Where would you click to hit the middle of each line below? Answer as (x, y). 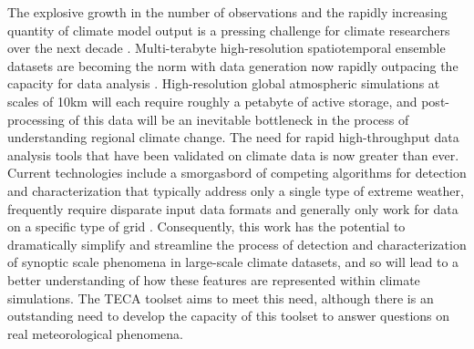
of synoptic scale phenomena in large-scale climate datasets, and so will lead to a (233, 262)
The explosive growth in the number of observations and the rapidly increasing (227, 12)
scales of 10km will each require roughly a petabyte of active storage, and (212, 101)
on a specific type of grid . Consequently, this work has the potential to (206, 226)
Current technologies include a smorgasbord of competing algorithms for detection (237, 173)
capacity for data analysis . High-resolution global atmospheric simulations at (224, 83)
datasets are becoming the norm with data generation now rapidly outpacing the (233, 65)
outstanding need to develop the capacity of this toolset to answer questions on (229, 316)
